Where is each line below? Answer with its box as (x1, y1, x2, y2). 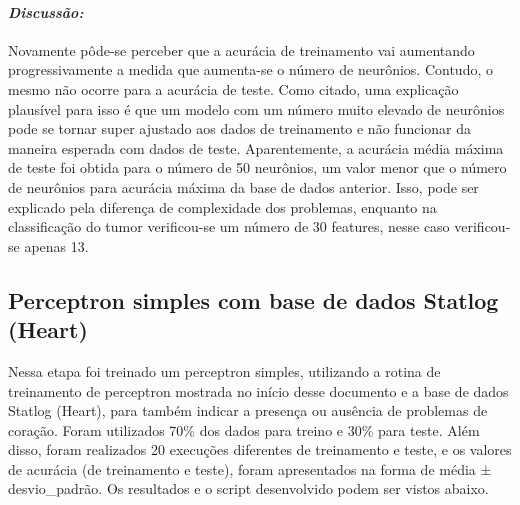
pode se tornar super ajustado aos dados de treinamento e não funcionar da (8, 118, 471, 139)
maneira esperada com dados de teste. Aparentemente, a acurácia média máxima (8, 137, 504, 158)
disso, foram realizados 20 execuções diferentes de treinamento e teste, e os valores (8, 439, 512, 460)
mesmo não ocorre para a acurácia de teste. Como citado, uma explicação (8, 78, 459, 99)
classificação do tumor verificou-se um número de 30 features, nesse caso (8, 216, 450, 237)
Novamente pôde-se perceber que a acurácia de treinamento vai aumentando (8, 39, 475, 60)
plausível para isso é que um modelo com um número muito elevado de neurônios (8, 98, 505, 119)
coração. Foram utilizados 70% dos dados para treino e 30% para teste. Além (8, 419, 480, 440)
